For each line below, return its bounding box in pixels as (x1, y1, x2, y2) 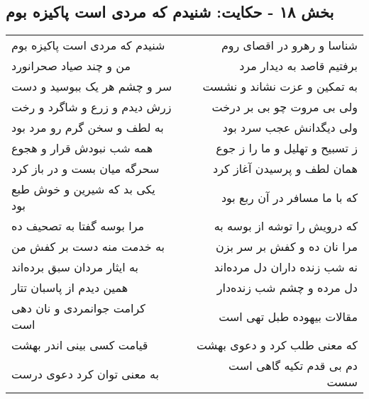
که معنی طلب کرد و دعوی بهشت (197, 337, 358, 354)
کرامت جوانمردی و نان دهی (11, 300, 145, 317)
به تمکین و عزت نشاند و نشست (202, 78, 358, 95)
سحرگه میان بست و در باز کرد (11, 160, 160, 177)
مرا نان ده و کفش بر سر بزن (215, 238, 358, 255)
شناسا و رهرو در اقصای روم (221, 37, 358, 54)
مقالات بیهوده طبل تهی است (219, 308, 358, 325)
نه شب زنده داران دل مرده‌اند (214, 259, 358, 276)
